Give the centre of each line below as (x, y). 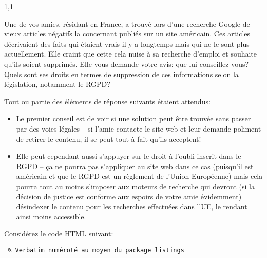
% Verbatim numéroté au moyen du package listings (96, 250)
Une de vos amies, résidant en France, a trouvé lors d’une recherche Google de (127, 23)
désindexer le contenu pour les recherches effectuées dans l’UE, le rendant (132, 206)
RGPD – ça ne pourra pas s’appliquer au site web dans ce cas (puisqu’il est (135, 166)
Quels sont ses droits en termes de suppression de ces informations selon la (121, 74)
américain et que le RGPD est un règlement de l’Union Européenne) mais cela (139, 176)
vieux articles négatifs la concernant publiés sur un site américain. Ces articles (127, 34)
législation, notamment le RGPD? (57, 84)
